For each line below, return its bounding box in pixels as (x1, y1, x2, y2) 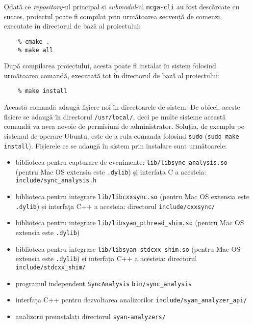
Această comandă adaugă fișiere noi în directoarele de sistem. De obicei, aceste (4, 102, 240, 112)
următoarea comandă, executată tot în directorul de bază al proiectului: (4, 70, 220, 80)
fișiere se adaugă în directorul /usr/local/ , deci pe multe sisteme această (4, 111, 226, 121)
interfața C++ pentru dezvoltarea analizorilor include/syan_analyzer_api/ (15, 295, 247, 305)
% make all (18, 46, 53, 54)
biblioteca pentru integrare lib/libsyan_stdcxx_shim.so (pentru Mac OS (15, 243, 241, 254)
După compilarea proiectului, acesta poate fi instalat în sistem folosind (4, 60, 216, 71)
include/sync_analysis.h (15, 177, 97, 184)
